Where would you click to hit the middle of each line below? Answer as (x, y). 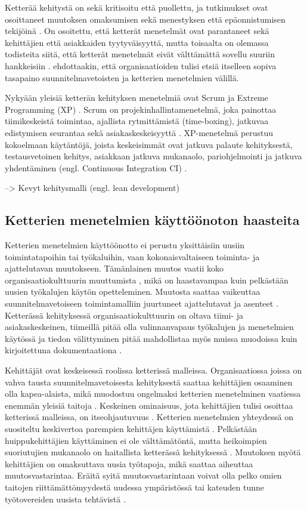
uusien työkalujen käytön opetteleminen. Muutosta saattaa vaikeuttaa (133, 291)
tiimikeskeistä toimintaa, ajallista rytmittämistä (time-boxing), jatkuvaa (137, 121)
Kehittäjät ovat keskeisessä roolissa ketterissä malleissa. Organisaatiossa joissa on (153, 370)
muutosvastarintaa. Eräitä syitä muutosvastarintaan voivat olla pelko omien (143, 475)
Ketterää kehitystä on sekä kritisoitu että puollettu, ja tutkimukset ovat (137, 7)
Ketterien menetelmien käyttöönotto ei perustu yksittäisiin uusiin (125, 245)
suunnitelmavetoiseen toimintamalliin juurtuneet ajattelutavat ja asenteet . (142, 303)
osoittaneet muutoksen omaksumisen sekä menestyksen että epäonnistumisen (145, 19)
